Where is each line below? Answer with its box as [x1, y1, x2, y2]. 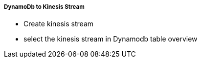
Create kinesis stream [23, 20, 94, 28]
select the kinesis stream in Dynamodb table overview [23, 35, 198, 43]
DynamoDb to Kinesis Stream [4, 3, 85, 10]
